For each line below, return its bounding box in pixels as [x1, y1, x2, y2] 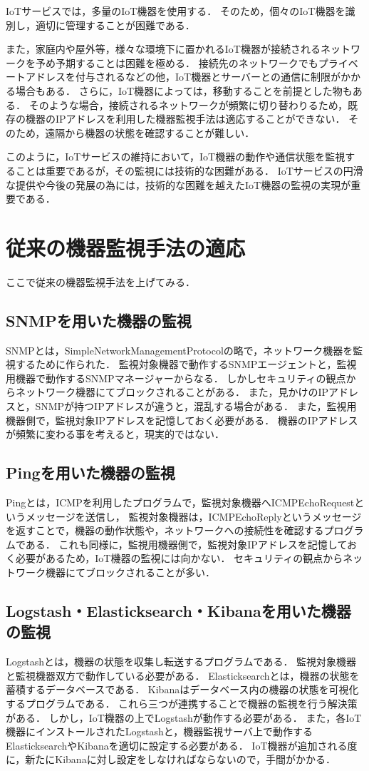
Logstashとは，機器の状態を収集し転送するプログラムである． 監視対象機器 [6, 654, 357, 669]
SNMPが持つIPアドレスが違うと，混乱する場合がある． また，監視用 [35, 399, 357, 414]
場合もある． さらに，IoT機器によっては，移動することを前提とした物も [15, 83, 353, 98]
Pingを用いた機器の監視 [6, 461, 175, 484]
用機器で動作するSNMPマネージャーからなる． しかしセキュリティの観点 [6, 370, 346, 385]
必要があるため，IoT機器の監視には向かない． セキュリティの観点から [15, 551, 343, 566]
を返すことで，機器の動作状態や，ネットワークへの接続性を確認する [6, 523, 324, 538]
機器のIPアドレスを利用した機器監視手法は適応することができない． [25, 111, 345, 126]
